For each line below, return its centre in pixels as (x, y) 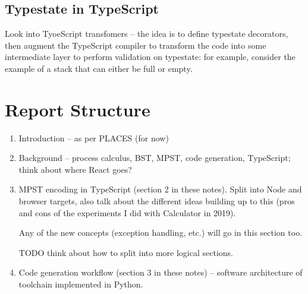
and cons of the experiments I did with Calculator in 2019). (127, 212)
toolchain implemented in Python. (81, 284)
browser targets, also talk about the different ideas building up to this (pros (157, 201)
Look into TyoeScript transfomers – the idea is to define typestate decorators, (147, 34)
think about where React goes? (75, 169)
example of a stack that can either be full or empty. (99, 68)
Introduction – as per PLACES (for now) (94, 137)
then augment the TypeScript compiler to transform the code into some (136, 45)
